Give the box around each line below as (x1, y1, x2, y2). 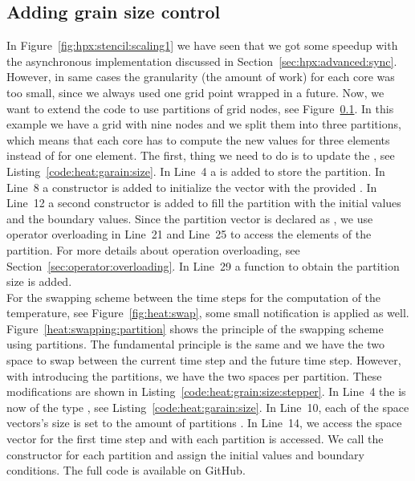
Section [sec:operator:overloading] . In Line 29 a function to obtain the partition (6, 257, 400, 274)
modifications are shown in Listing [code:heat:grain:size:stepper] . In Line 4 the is (6, 383, 406, 400)
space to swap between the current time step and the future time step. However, (6, 352, 401, 369)
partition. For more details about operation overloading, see (6, 241, 300, 258)
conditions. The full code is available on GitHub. (6, 462, 246, 479)
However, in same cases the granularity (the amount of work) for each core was (6, 68, 395, 85)
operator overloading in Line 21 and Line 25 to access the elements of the (6, 226, 372, 243)
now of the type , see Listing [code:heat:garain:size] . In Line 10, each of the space (6, 398, 409, 415)
